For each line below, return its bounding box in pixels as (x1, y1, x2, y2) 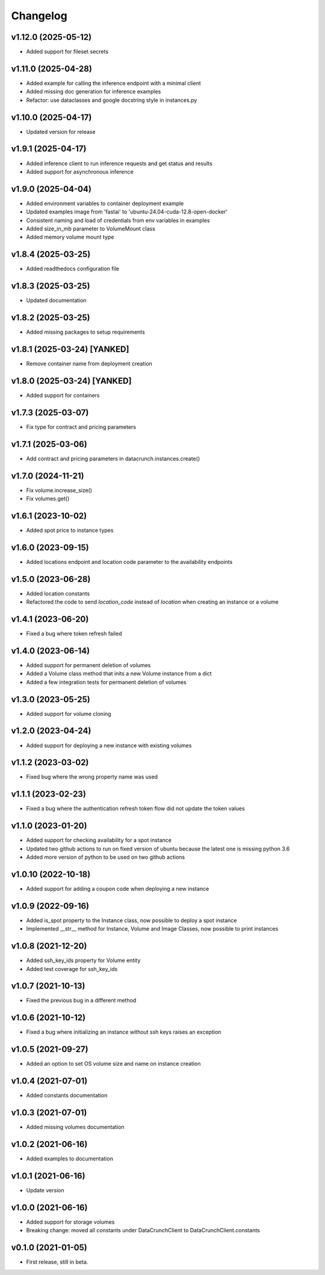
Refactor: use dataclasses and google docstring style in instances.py (26, 96, 197, 104)
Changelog (11, 9, 67, 22)
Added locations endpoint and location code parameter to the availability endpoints (26, 558, 233, 565)
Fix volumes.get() (26, 495, 70, 502)
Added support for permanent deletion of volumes (26, 661, 151, 669)
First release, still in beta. (26, 1258, 88, 1266)
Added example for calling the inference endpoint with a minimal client (26, 79, 201, 87)
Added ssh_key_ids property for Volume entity (26, 957, 141, 964)
